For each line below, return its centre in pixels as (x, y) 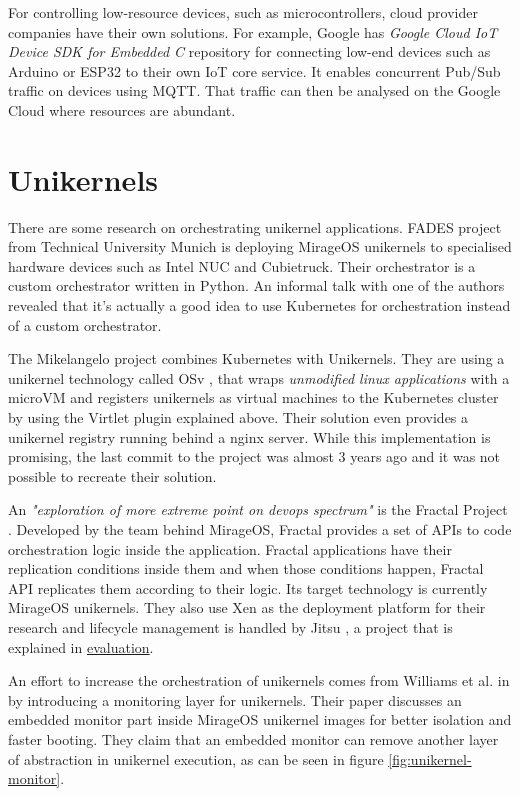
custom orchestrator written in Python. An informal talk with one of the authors (256, 285)
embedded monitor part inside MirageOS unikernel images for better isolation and (260, 719)
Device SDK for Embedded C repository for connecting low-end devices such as (249, 51)
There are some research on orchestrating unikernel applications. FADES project (255, 226)
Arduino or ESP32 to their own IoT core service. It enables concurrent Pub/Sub (254, 70)
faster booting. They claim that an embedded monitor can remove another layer (253, 738)
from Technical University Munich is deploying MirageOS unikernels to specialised (260, 246)
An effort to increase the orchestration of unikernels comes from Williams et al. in (259, 680)
